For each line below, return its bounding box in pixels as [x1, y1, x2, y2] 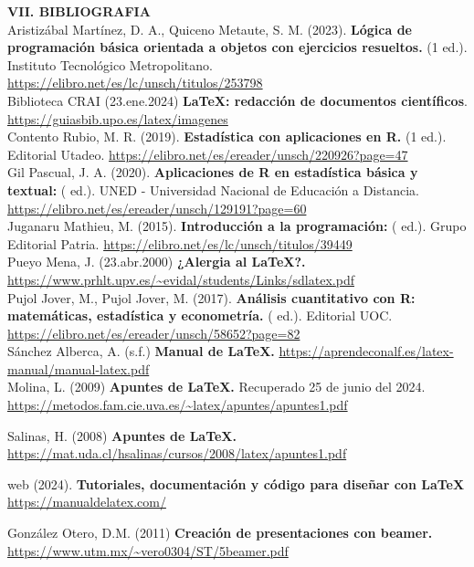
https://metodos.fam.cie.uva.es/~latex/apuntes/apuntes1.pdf [7, 395, 348, 415]
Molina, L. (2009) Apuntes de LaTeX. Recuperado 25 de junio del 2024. [7, 377, 426, 396]
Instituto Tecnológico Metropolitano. [7, 55, 213, 74]
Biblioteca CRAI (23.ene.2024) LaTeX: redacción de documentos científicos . [7, 90, 468, 110]
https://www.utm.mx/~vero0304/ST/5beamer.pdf [7, 541, 289, 560]
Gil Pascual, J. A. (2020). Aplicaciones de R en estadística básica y [7, 163, 418, 182]
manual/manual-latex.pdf [7, 359, 150, 378]
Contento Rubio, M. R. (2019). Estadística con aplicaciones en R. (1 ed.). [7, 127, 447, 146]
